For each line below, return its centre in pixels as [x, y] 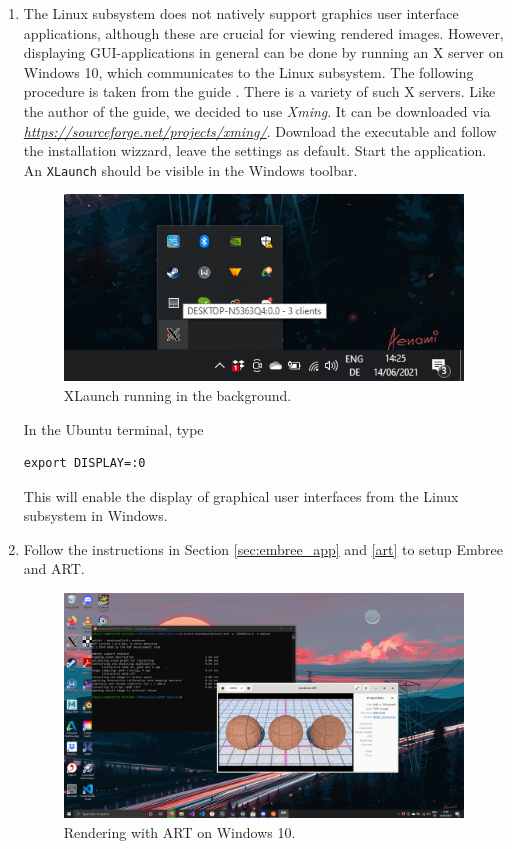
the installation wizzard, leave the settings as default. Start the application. [255, 150]
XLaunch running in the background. [177, 394]
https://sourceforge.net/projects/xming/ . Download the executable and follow [260, 130]
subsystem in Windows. [95, 515]
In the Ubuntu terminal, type [113, 428]
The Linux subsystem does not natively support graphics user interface [241, 13]
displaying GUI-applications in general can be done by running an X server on [263, 52]
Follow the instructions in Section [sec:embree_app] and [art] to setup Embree [263, 548]
